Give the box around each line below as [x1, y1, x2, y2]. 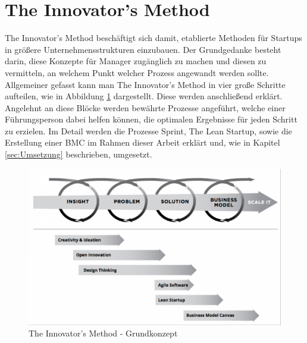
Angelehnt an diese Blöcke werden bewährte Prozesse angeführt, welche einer [5, 101, 286, 114]
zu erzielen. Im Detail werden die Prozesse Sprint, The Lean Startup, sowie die [5, 124, 292, 137]
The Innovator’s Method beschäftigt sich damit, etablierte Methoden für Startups [5, 32, 302, 44]
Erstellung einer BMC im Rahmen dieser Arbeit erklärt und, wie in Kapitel [5, 136, 280, 149]
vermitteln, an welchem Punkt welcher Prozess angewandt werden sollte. [5, 66, 269, 78]
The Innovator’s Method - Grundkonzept [29, 327, 178, 339]
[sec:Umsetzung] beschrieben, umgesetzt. [5, 148, 152, 161]
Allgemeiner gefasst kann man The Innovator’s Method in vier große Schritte [5, 78, 286, 90]
